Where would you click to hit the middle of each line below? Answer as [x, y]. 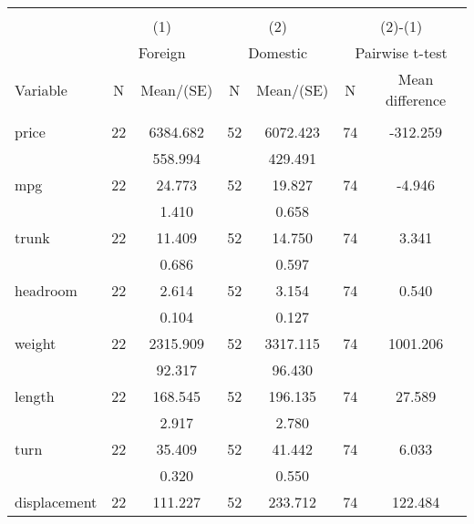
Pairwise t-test [401, 52]
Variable [41, 89]
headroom [46, 290]
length [35, 396]
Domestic [278, 52]
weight [36, 343]
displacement [56, 502]
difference [416, 100]
